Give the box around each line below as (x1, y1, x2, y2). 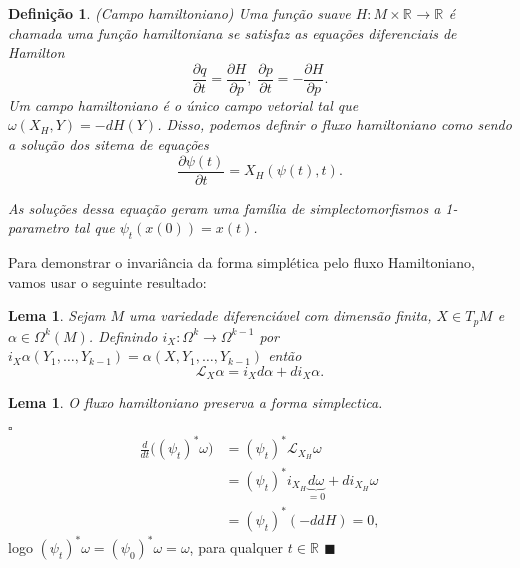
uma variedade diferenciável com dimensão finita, (129, 305, 432, 326)
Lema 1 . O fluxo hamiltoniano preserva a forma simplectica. (8, 392, 383, 413)
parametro (8, 217, 69, 238)
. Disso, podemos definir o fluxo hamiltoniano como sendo (157, 114, 512, 135)
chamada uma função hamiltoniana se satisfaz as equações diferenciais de (8, 22, 457, 43)
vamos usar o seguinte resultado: (8, 271, 207, 292)
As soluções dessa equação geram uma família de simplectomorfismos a (8, 197, 441, 218)
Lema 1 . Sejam (8, 305, 106, 326)
